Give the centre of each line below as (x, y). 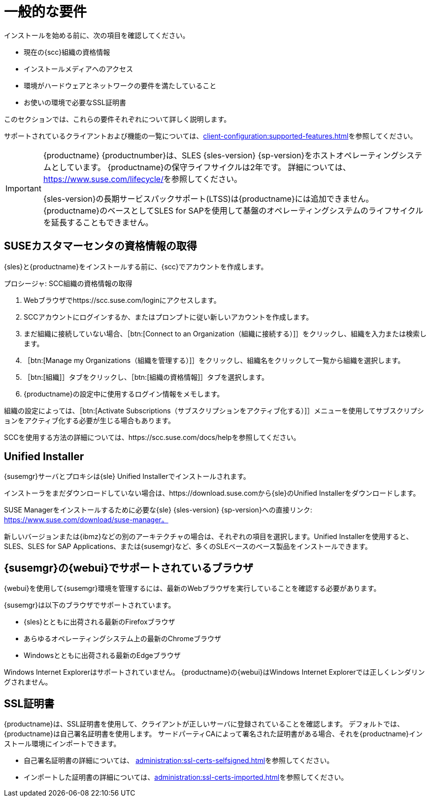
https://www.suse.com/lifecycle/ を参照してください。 (142, 179)
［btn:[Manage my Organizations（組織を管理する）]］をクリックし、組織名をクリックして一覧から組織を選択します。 (214, 360)
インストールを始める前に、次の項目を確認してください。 (97, 35)
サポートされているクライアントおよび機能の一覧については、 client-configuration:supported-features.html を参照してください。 (211, 136)
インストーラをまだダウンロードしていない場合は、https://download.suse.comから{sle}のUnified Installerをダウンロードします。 (212, 493)
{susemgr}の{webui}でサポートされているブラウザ (129, 568)
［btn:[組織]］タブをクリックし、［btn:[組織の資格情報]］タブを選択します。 (146, 377)
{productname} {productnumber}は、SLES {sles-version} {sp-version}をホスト (190, 155)
